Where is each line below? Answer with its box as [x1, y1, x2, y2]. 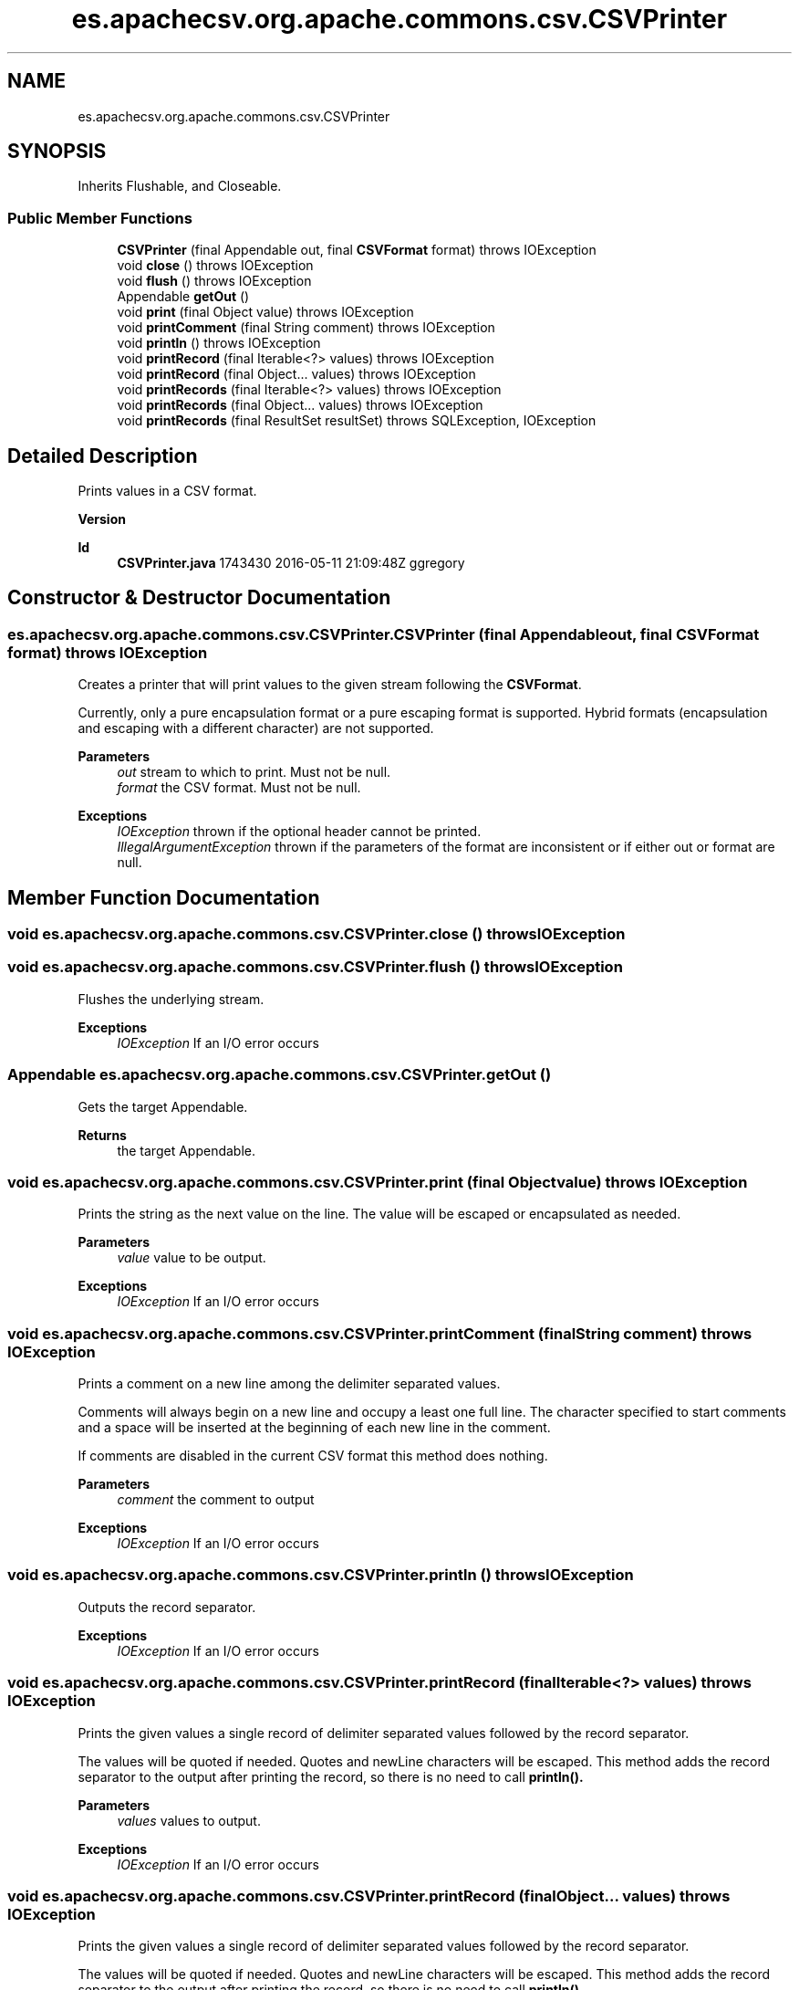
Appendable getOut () [117, 288, 250, 305]
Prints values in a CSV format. [78, 483, 257, 499]
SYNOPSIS [7, 140, 107, 163]
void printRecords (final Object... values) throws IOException [117, 397, 483, 414]
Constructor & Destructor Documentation [7, 586, 391, 610]
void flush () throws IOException [117, 273, 312, 289]
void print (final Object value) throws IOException [117, 304, 414, 320]
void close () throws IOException [117, 257, 314, 274]
